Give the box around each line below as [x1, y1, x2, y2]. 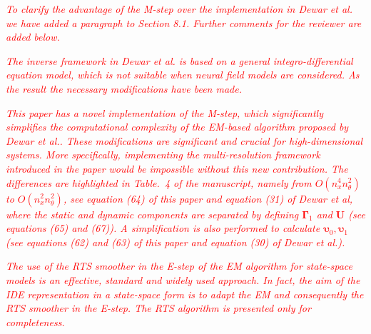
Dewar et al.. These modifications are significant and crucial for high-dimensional [6, 133, 363, 148]
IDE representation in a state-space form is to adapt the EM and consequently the [6, 286, 364, 301]
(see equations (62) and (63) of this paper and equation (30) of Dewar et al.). [6, 234, 345, 249]
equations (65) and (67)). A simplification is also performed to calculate [6, 221, 320, 236]
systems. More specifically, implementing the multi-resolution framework [6, 147, 320, 162]
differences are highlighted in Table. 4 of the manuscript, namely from [6, 175, 312, 190]
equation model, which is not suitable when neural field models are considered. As [6, 67, 360, 82]
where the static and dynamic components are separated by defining [6, 206, 299, 221]
